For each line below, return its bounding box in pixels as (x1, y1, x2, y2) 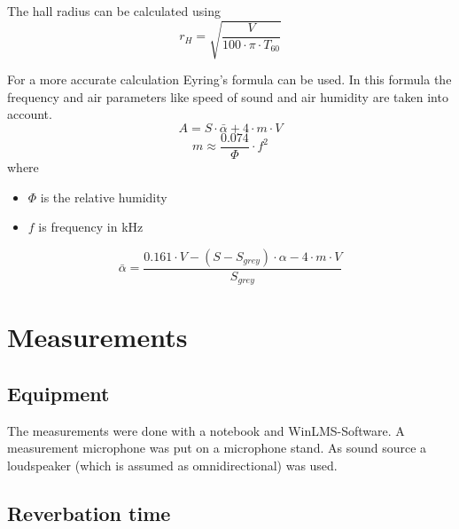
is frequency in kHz (38, 217, 144, 236)
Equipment (7, 380, 110, 407)
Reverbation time (7, 500, 171, 526)
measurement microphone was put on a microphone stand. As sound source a (7, 438, 427, 457)
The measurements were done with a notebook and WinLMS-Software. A (7, 421, 405, 439)
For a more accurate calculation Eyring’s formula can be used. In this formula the (7, 70, 452, 89)
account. (7, 105, 52, 123)
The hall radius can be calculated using (7, 2, 221, 20)
